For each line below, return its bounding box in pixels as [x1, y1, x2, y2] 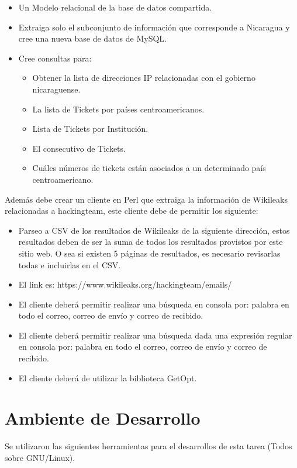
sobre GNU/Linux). [5, 451, 75, 463]
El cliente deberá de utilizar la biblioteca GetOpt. [18, 371, 197, 384]
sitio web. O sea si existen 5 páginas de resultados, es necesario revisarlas [18, 247, 281, 259]
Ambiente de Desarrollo [5, 406, 201, 430]
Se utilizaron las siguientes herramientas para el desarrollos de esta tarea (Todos [5, 440, 292, 452]
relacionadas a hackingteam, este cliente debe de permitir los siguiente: [5, 204, 258, 217]
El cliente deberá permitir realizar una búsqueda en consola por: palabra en [18, 298, 289, 310]
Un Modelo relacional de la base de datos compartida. [18, 1, 212, 13]
